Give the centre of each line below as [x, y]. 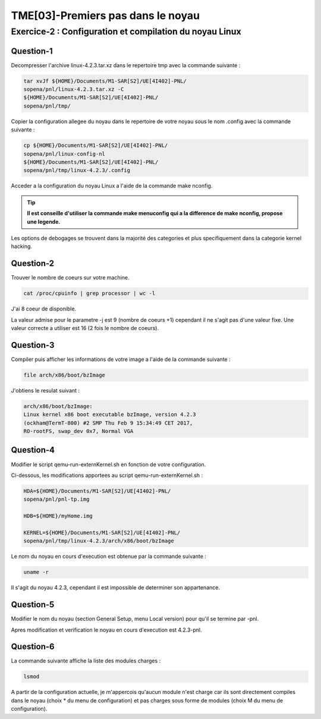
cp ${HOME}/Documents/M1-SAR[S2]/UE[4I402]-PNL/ [96, 145]
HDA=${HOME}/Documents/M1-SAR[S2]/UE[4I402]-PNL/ [97, 491]
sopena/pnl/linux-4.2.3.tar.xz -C [74, 90]
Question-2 [33, 264]
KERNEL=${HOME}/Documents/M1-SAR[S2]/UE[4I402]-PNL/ [102, 533]
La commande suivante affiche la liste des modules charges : [86, 661]
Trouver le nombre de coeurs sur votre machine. [70, 278]
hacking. [22, 246]
